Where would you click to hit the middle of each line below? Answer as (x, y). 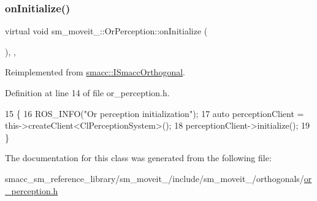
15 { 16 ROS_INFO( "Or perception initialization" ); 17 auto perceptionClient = (155, 113)
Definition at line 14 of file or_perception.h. (87, 93)
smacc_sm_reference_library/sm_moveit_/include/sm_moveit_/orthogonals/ (155, 178)
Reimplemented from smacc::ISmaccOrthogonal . (95, 72)
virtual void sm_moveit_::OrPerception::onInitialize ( (106, 31)
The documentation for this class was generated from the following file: (138, 158)
